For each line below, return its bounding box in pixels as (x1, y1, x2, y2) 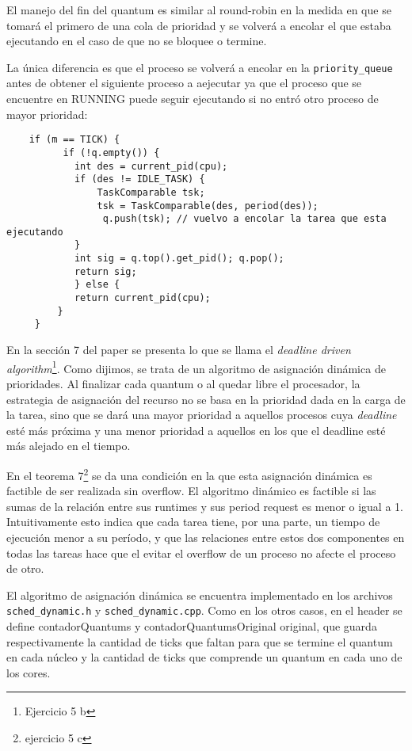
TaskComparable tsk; (97, 186, 205, 198)
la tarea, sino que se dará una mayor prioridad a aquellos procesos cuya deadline (6, 406, 397, 423)
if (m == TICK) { (29, 134, 120, 146)
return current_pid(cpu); (74, 292, 211, 304)
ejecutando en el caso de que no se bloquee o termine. (6, 32, 267, 49)
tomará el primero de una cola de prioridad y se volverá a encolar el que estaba (6, 17, 391, 33)
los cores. (6, 664, 51, 680)
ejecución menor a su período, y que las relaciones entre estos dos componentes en (6, 528, 405, 545)
